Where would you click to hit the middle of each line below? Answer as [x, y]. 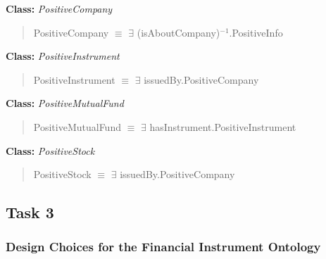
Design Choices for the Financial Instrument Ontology [163, 247]
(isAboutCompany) [178, 32]
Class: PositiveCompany [59, 8]
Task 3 [30, 212]
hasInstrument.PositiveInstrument [223, 126]
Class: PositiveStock [50, 150]
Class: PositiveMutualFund [65, 103]
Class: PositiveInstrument [63, 56]
